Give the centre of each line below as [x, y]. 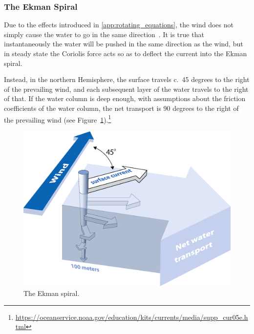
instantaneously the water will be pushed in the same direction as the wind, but [124, 44]
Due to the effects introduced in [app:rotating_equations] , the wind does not [119, 25]
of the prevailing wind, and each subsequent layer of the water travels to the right [126, 89]
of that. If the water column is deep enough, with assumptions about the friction [125, 98]
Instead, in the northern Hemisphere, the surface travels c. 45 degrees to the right [127, 79]
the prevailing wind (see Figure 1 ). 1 [58, 119]
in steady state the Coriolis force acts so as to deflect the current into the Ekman [126, 53]
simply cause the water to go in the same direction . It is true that [104, 34]
